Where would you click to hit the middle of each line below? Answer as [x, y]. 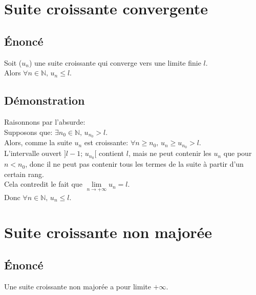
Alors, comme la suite [38, 142]
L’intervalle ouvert [33, 153]
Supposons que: [28, 132]
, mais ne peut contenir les [170, 153]
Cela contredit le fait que [43, 184]
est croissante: [106, 142]
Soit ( [13, 62]
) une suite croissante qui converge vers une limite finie [115, 62]
